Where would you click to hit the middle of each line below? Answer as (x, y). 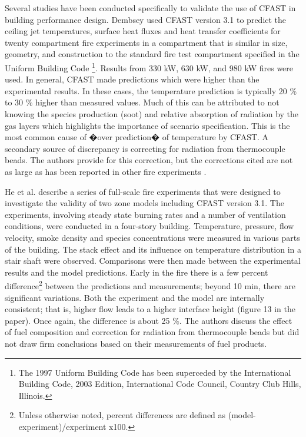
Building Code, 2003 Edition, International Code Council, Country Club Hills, (160, 384)
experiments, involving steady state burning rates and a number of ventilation (145, 214)
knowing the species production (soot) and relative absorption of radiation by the (152, 114)
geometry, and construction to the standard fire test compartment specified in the (152, 54)
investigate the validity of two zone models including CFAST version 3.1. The (144, 203)
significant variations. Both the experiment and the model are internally (135, 297)
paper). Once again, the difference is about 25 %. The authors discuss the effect (149, 320)
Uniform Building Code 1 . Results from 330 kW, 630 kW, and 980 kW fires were (149, 67)
